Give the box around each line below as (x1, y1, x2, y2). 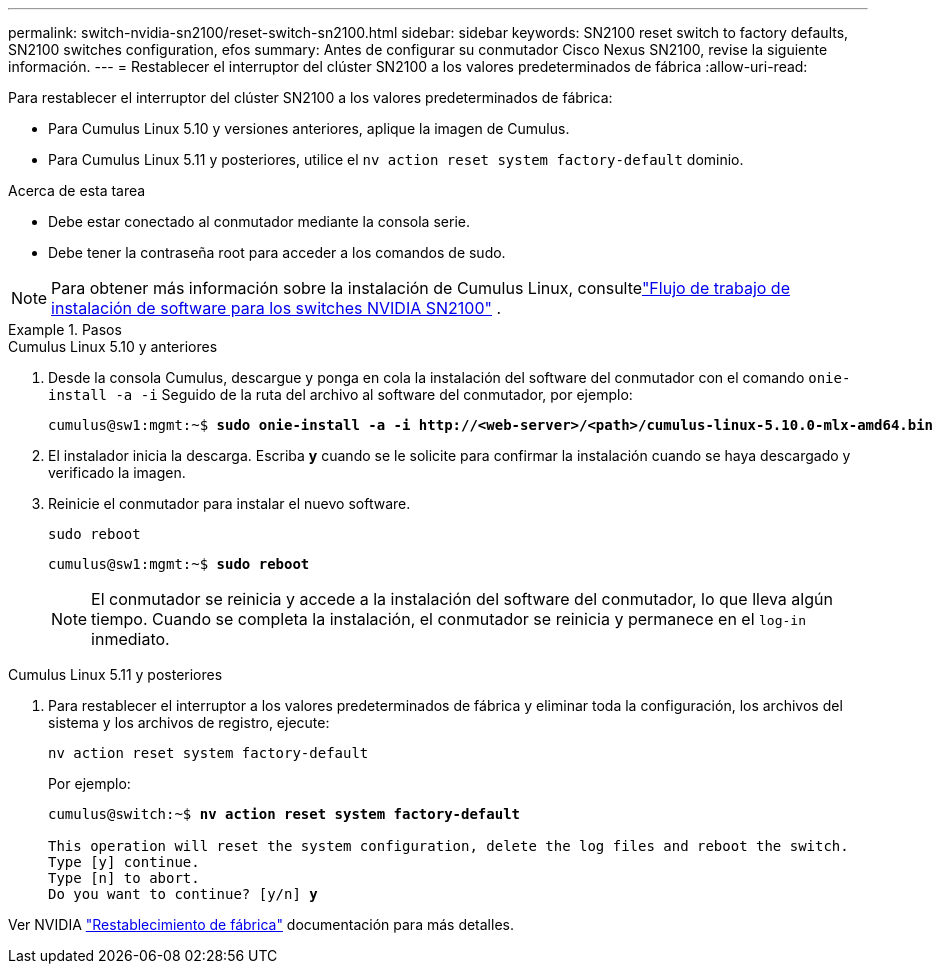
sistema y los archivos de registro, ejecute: (48, 714, 330, 731)
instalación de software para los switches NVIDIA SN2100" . (51, 298, 502, 318)
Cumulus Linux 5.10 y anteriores (8, 338, 218, 355)
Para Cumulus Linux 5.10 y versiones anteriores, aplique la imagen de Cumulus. (48, 120, 570, 137)
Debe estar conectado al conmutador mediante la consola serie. (48, 213, 470, 230)
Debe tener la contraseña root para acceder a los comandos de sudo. (48, 244, 506, 261)
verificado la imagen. (48, 464, 186, 481)
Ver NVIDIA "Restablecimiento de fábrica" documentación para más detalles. (8, 916, 514, 933)
